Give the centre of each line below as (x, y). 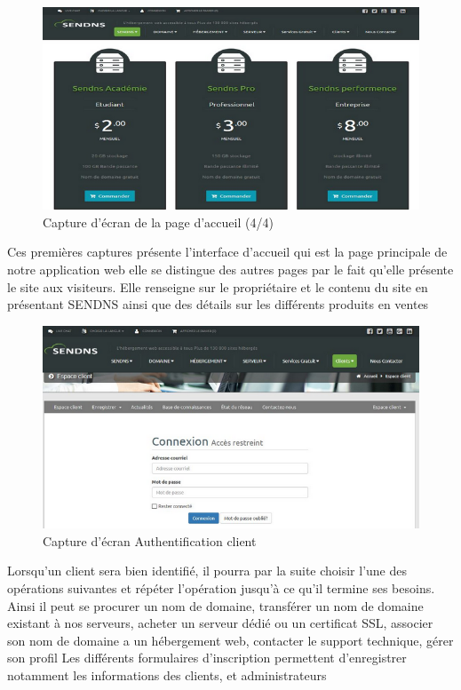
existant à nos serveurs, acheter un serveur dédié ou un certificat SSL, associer (220, 623)
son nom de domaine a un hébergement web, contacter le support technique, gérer (230, 640)
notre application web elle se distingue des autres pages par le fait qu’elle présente (230, 270)
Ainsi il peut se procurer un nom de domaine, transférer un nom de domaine (215, 605)
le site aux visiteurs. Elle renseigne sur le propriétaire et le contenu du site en (218, 286)
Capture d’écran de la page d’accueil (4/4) (158, 222)
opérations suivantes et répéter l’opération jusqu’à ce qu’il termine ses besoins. (221, 587)
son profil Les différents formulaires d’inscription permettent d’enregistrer (207, 658)
